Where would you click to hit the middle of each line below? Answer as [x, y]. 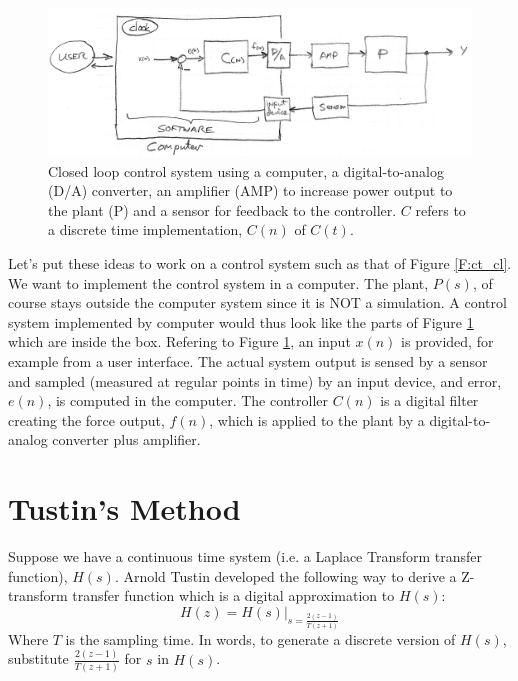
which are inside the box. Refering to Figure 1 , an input [179, 341]
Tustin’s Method [124, 508]
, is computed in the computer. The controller [187, 400]
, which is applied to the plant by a [317, 419]
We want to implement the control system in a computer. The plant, [218, 282]
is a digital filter [429, 400]
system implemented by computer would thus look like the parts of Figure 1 [241, 321]
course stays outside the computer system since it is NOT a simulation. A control [257, 302]
